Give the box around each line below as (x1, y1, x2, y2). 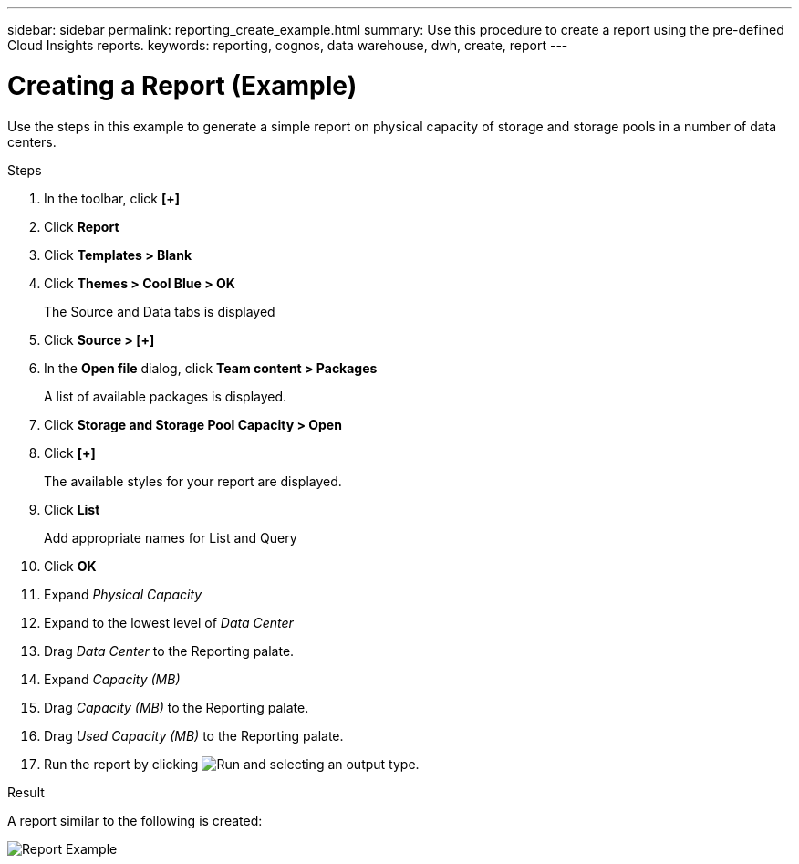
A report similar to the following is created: (7, 812, 263, 828)
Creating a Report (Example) (7, 69, 358, 101)
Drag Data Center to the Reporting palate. (44, 642, 295, 659)
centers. (7, 133, 57, 150)
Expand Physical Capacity (44, 586, 202, 602)
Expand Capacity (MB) (44, 671, 181, 687)
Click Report (44, 218, 119, 234)
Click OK (44, 557, 97, 574)
